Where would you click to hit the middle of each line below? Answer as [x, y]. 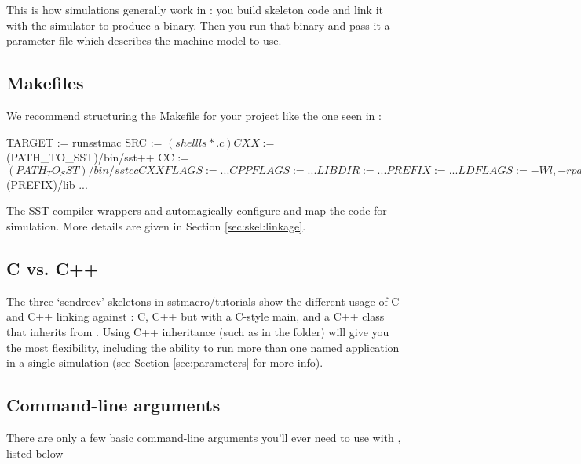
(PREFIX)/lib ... [47, 184]
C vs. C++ [53, 268]
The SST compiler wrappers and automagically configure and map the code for [197, 210]
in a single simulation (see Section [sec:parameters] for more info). [165, 362]
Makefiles [45, 83]
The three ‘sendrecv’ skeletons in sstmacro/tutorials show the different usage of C [203, 301]
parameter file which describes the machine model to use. [144, 40]
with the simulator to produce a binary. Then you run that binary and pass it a [198, 25]
